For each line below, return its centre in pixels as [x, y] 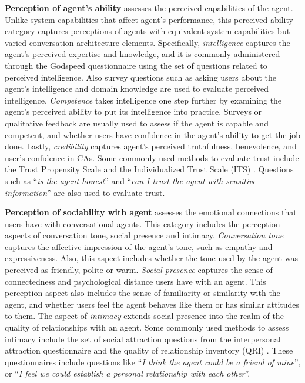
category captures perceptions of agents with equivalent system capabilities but [148, 31]
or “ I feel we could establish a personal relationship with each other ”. [128, 373]
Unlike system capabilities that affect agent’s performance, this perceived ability [149, 19]
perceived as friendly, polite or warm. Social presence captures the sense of [139, 270]
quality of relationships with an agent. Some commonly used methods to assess [147, 327]
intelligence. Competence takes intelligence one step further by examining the [143, 100]
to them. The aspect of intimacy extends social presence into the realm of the [144, 316]
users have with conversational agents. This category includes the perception [143, 223]
